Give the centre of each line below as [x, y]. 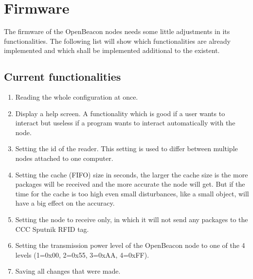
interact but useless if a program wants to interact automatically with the [125, 123]
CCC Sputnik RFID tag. [52, 229]
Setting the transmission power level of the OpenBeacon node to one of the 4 [130, 245]
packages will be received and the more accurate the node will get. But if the [130, 184]
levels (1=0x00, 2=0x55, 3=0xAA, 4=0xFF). [82, 254]
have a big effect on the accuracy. [65, 203]
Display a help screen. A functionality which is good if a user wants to [120, 113]
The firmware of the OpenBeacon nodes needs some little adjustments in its [117, 31]
